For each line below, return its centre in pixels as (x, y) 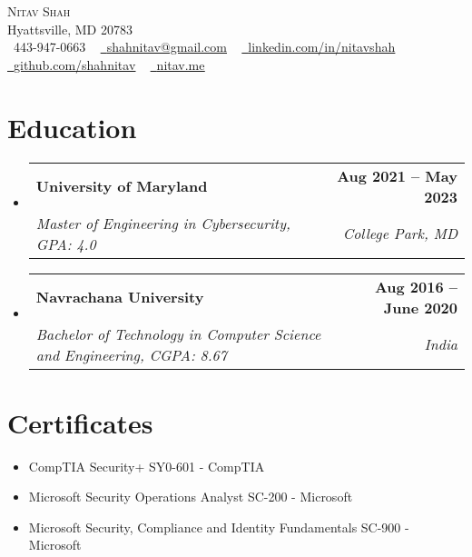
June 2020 (420, 307)
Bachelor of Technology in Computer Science (178, 333)
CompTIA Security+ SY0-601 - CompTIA (147, 466)
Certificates (80, 422)
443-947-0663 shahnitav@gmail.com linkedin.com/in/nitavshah (204, 47)
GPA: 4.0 (66, 244)
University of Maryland (122, 186)
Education (72, 127)
